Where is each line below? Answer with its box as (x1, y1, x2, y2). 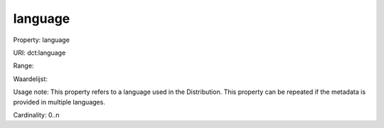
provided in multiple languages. (13, 97, 106, 106)
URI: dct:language (13, 48, 66, 57)
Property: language (13, 36, 70, 44)
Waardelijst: (13, 75, 48, 83)
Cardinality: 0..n (13, 110, 60, 119)
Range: (13, 61, 34, 70)
